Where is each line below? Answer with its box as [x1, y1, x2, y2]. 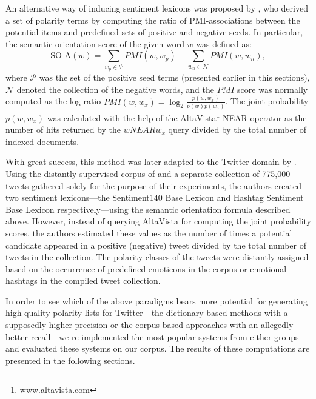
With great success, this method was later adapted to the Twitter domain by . [5, 155, 297, 168]
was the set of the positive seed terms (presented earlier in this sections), [39, 71, 310, 84]
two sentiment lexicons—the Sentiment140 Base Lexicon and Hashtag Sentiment [5, 191, 304, 204]
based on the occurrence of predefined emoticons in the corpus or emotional [5, 262, 287, 275]
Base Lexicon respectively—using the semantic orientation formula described [5, 203, 291, 215]
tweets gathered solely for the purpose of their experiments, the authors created [5, 179, 301, 192]
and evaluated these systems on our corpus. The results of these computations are [5, 342, 310, 355]
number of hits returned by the [5, 123, 121, 136]
